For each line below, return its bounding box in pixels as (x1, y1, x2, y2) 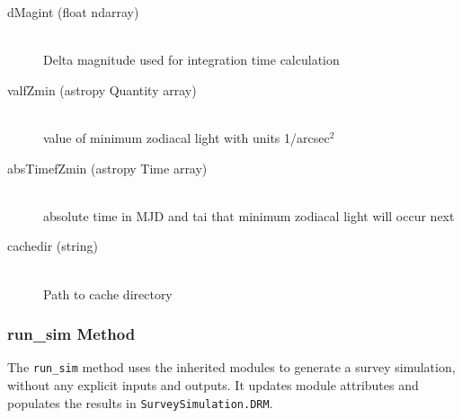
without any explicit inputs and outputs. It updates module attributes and (7, 376, 419, 394)
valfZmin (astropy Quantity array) (7, 80, 197, 99)
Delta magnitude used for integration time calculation (43, 50, 340, 69)
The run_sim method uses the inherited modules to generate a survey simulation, (7, 358, 456, 377)
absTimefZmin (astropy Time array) (7, 158, 208, 177)
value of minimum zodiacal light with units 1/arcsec (43, 128, 330, 147)
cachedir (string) (7, 236, 98, 255)
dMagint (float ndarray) (7, 3, 139, 21)
